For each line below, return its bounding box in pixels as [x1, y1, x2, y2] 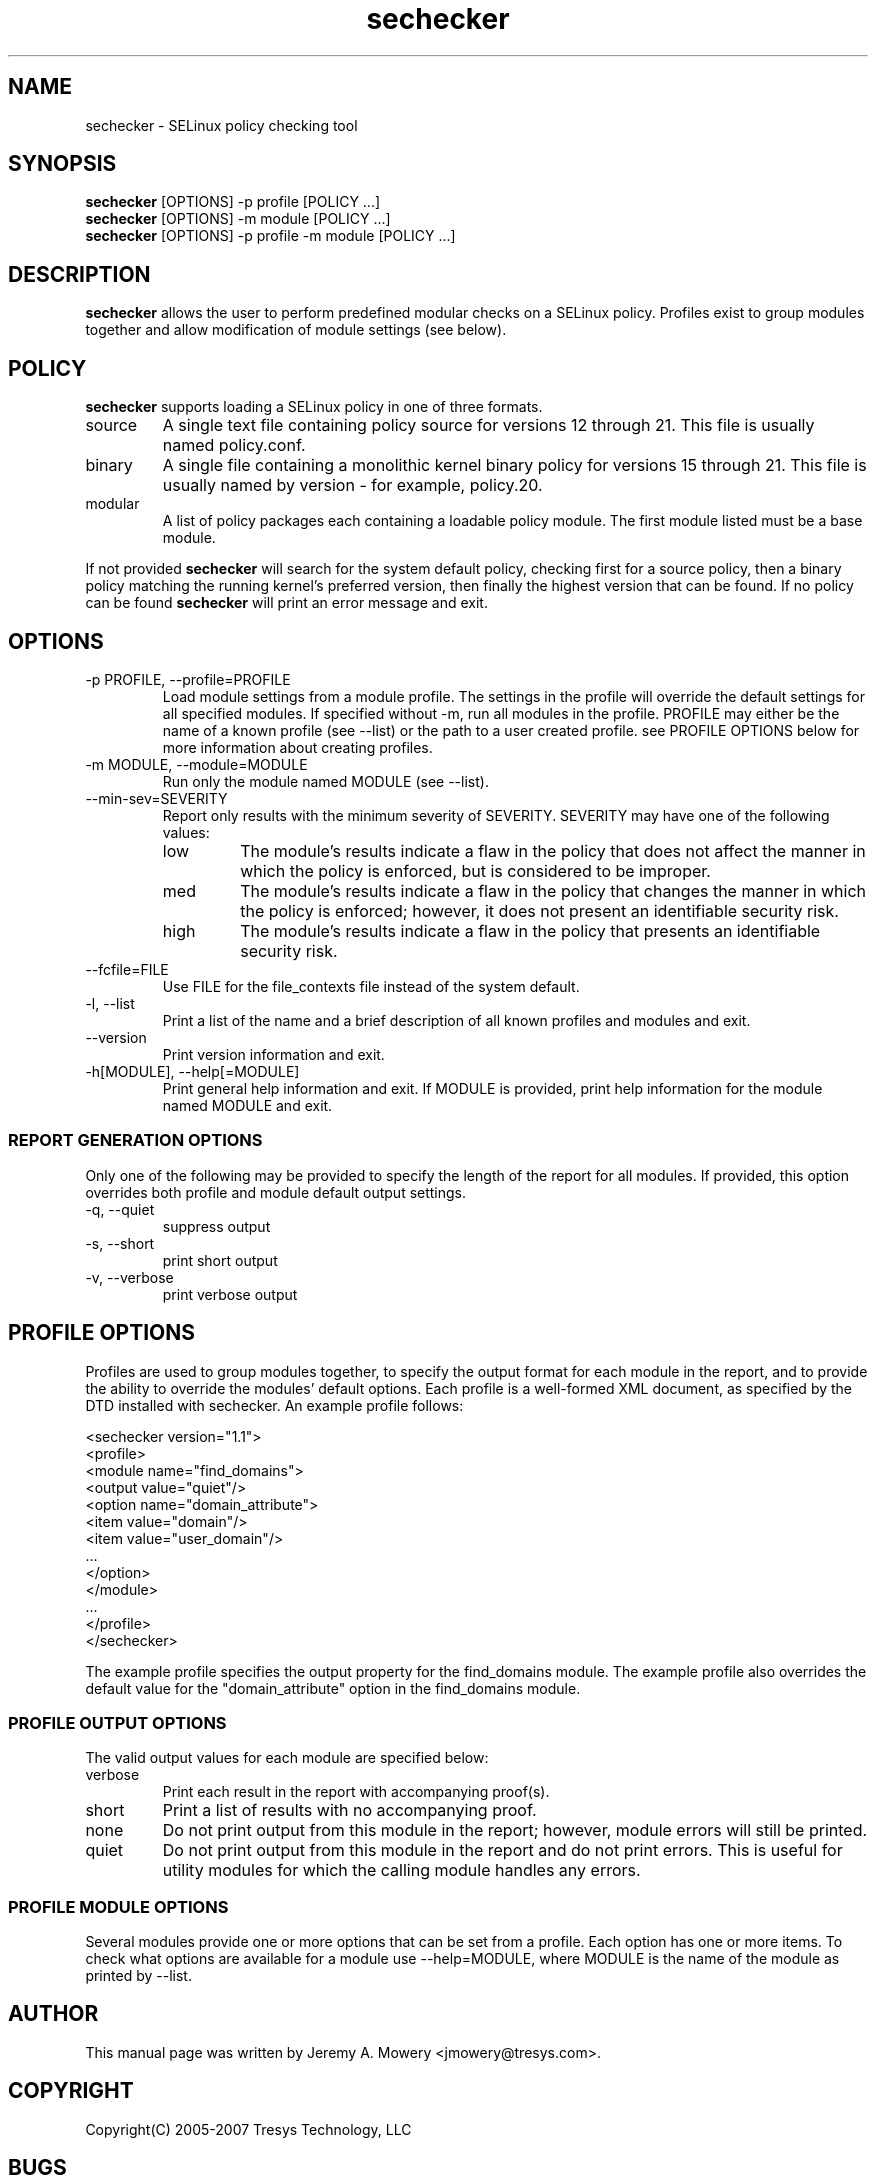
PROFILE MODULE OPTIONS [8, 1896, 229, 1917]
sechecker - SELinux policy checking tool [85, 116, 358, 134]
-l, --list [85, 994, 135, 1012]
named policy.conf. [162, 435, 306, 456]
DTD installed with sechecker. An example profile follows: [85, 1396, 464, 1414]
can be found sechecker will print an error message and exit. [85, 594, 488, 612]
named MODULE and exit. [162, 1096, 333, 1114]
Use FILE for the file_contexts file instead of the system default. [162, 977, 580, 995]
